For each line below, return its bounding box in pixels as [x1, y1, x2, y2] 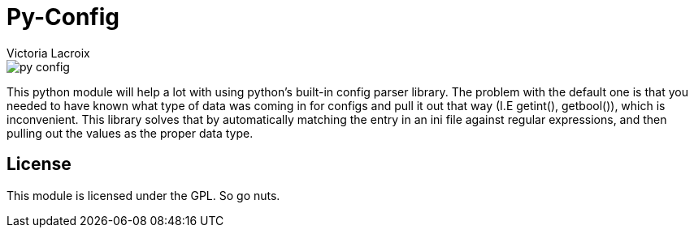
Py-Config [7, 3, 119, 31]
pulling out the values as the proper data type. [7, 126, 254, 140]
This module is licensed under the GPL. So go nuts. [7, 188, 280, 202]
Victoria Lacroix [7, 45, 90, 60]
